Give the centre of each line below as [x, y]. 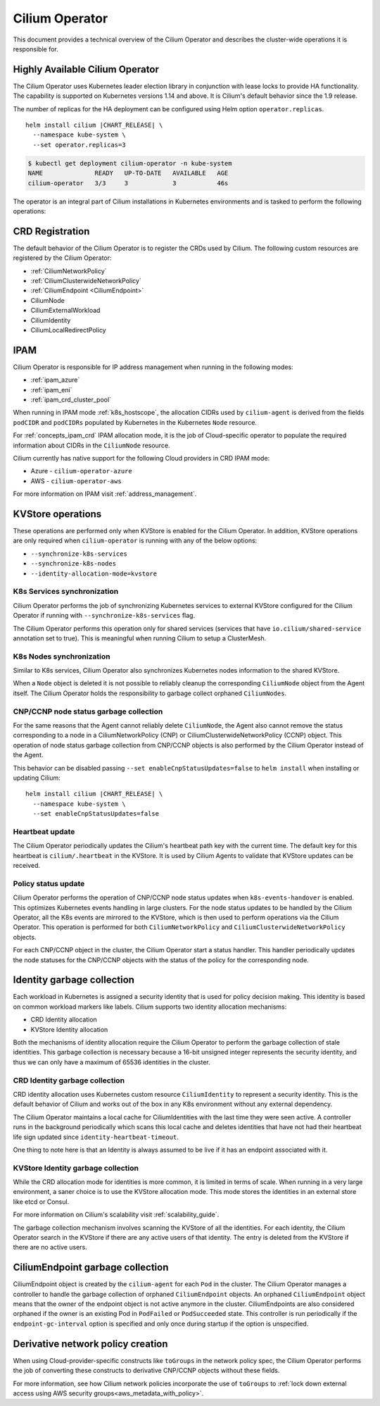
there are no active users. [50, 1248]
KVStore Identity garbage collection [76, 1168]
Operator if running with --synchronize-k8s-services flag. [104, 616]
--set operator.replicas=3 [79, 145]
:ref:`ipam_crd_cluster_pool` [71, 400]
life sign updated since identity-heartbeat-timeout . [96, 1137]
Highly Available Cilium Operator [86, 69]
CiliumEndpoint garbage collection [91, 1268]
